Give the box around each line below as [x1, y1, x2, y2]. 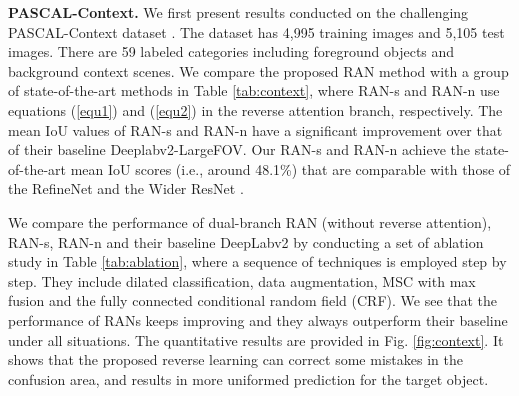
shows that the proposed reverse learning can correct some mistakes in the [8, 349, 463, 370]
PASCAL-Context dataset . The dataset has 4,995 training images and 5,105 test [8, 21, 505, 42]
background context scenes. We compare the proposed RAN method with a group [8, 60, 509, 81]
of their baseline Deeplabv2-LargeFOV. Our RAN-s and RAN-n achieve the [8, 139, 471, 160]
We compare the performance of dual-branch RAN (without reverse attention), [8, 211, 492, 232]
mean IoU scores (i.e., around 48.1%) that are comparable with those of [70, 158, 511, 179]
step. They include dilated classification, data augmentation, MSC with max [8, 270, 476, 291]
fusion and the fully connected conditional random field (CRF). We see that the [8, 290, 498, 311]
